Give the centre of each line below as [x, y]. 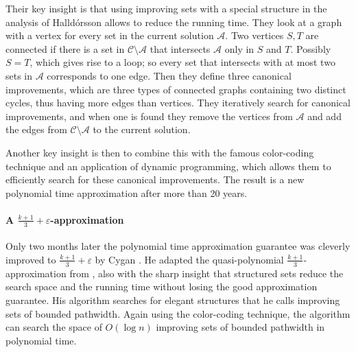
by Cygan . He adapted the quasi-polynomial [189, 259]
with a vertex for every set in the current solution [110, 35]
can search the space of [54, 327]
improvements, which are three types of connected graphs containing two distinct [176, 89]
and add [324, 116]
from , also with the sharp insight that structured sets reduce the [206, 273]
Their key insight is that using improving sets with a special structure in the [166, 8]
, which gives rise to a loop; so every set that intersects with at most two [182, 62]
